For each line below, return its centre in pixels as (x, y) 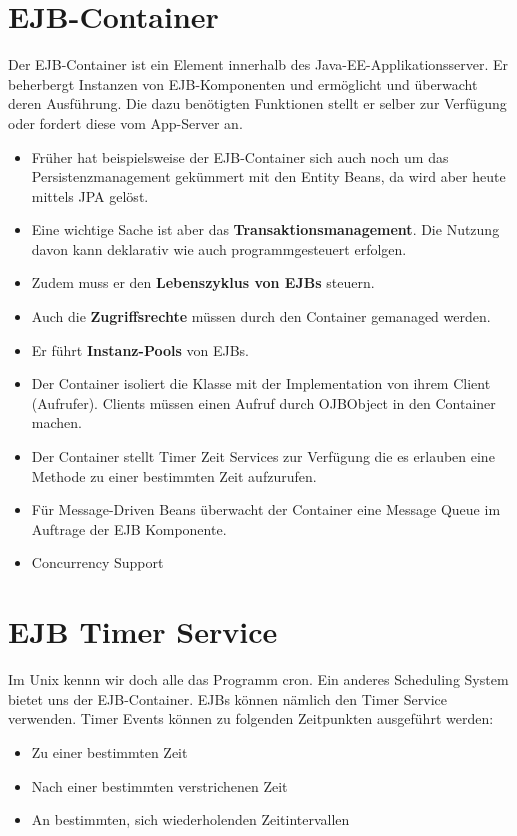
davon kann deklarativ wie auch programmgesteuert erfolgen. (219, 248)
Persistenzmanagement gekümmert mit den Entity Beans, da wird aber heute (268, 176)
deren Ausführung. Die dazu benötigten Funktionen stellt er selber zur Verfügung (257, 103)
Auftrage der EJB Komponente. (129, 528)
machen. (56, 422)
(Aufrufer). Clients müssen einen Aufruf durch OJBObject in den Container (263, 402)
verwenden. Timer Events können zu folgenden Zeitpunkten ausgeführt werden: (251, 718)
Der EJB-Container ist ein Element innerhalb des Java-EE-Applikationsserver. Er (258, 64)
